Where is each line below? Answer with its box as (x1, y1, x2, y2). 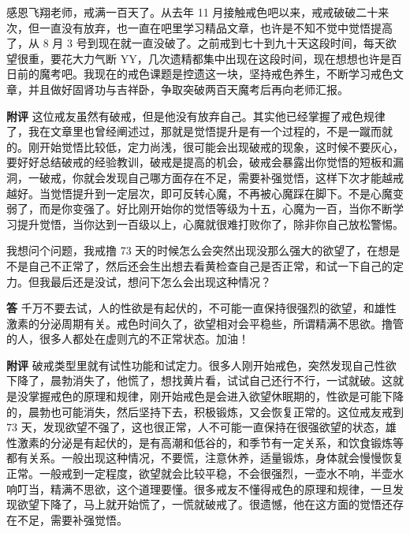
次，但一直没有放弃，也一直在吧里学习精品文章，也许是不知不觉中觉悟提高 (6, 19, 393, 35)
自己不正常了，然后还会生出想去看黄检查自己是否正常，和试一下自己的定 (28, 257, 404, 274)
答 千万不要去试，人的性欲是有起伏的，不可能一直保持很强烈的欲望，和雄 (6, 300, 386, 316)
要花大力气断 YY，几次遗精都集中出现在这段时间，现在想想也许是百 (50, 50, 402, 66)
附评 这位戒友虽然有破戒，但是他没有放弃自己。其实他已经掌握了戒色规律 (6, 107, 386, 124)
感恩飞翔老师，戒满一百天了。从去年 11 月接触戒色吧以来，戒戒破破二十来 (6, 4, 389, 20)
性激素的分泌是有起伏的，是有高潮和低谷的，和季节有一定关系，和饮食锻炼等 (6, 434, 404, 450)
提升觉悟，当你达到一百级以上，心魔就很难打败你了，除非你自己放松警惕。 (17, 215, 404, 232)
